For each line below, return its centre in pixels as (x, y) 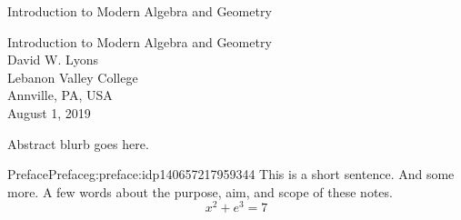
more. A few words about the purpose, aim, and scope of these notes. (200, 191)
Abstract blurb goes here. (78, 143)
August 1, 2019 (49, 112)
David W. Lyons (53, 60)
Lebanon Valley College (73, 77)
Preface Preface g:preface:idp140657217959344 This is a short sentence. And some (231, 174)
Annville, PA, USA (60, 95)
